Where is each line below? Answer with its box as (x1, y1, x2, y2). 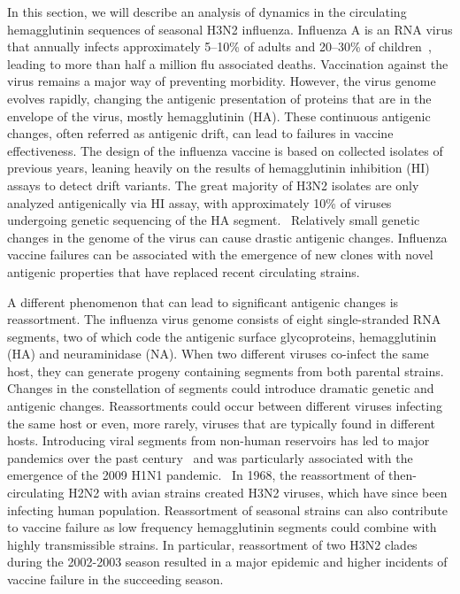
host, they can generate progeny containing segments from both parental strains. (7, 361, 444, 380)
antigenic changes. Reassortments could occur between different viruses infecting (7, 397, 442, 415)
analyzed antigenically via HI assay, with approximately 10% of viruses (7, 193, 392, 212)
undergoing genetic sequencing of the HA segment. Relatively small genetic (7, 211, 420, 229)
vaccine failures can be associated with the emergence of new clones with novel (7, 245, 433, 264)
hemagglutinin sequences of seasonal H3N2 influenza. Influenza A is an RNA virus (7, 19, 453, 38)
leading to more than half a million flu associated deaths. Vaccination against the (7, 54, 448, 73)
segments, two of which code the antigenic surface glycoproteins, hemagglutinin (7, 327, 437, 345)
